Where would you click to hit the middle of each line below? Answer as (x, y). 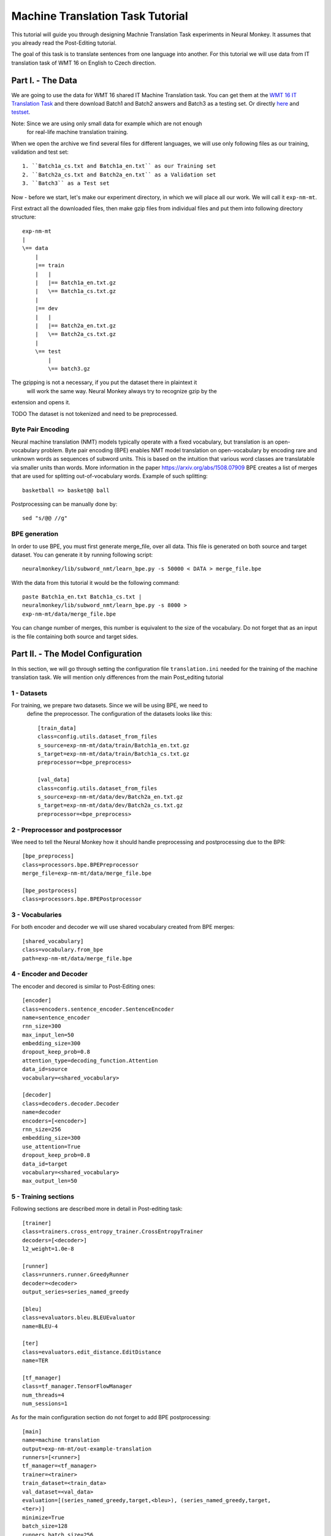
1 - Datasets (29, 693)
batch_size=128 (45, 1526)
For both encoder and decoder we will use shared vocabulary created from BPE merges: (123, 927)
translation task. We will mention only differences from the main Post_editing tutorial (117, 677)
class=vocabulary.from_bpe (63, 950)
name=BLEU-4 (40, 1326)
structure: (24, 217)
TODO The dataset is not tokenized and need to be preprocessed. (94, 413)
